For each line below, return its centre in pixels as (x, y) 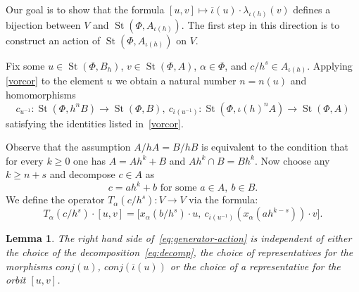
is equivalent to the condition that (275, 147)
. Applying (330, 65)
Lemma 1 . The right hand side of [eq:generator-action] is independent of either (179, 238)
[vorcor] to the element (55, 81)
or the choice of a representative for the (255, 266)
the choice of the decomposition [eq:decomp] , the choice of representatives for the (179, 252)
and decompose (82, 174)
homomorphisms (41, 94)
